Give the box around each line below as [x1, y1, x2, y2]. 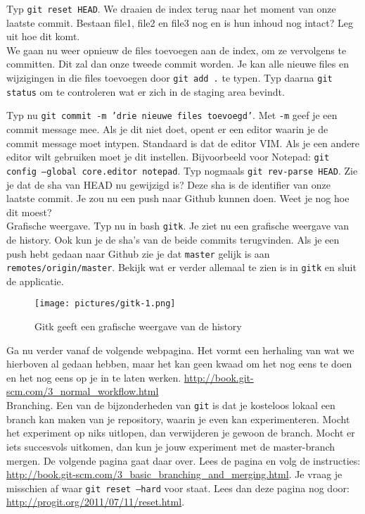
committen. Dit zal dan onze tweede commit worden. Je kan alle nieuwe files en [6, 56, 349, 71]
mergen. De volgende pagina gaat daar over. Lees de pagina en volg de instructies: [6, 453, 361, 468]
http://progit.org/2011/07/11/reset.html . [6, 494, 185, 509]
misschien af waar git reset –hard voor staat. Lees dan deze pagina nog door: [6, 480, 350, 495]
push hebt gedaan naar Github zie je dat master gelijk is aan [6, 246, 270, 261]
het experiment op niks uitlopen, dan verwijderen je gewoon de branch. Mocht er [6, 425, 355, 440]
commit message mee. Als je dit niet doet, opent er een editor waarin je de [6, 122, 328, 136]
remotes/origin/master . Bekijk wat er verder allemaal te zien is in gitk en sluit [6, 260, 357, 275]
